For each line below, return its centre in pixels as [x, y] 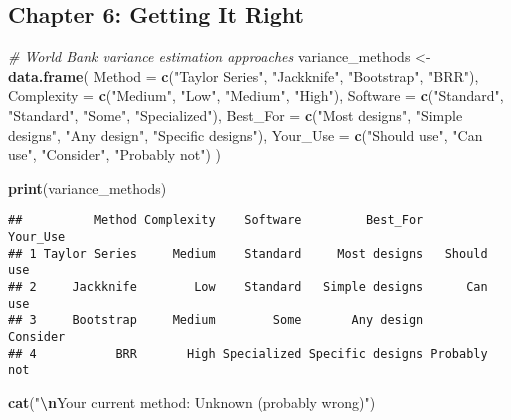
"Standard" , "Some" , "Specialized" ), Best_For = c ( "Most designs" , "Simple [235, 114]
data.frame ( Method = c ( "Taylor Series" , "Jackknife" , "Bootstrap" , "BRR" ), [243, 75]
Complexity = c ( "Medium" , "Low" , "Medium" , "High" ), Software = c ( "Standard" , [256, 95]
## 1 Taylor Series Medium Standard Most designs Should [248, 253]
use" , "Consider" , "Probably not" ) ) [114, 154]
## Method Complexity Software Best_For [216, 220]
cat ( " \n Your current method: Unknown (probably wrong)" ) [192, 401]
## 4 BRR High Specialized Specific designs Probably [248, 353]
